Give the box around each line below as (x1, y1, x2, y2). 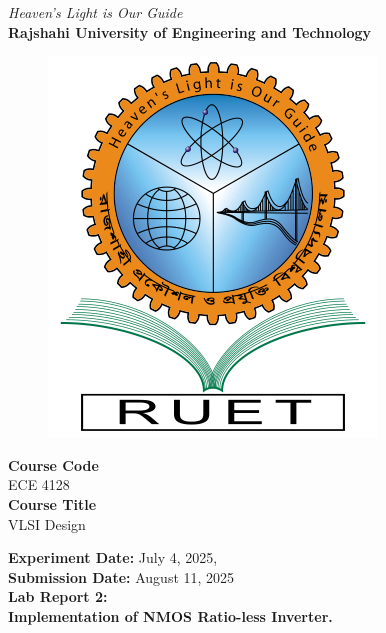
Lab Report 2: (8, 586, 108, 607)
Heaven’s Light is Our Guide (8, 2, 183, 22)
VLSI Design (8, 513, 86, 534)
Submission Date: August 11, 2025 (8, 566, 235, 587)
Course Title (8, 493, 97, 514)
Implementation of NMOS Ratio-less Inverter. (8, 605, 333, 626)
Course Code (8, 454, 99, 475)
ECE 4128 (8, 474, 70, 495)
